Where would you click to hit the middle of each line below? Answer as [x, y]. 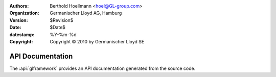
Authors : [19, 6]
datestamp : [22, 34]
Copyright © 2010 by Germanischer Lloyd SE [97, 41]
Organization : [24, 13]
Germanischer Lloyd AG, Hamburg [86, 13]
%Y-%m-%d [63, 34]
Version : [19, 20]
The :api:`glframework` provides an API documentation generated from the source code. [102, 68]
